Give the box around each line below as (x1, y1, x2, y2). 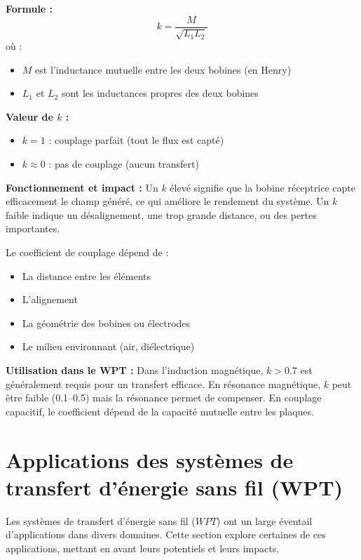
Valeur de (6, 109, 53, 124)
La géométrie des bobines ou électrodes (22, 315, 191, 330)
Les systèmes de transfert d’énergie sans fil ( (6, 513, 196, 528)
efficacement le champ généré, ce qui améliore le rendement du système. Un (6, 194, 329, 208)
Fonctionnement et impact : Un (6, 180, 158, 194)
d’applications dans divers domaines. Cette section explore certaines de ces (6, 527, 326, 542)
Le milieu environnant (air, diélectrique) (22, 339, 195, 354)
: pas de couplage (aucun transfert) (48, 156, 199, 171)
